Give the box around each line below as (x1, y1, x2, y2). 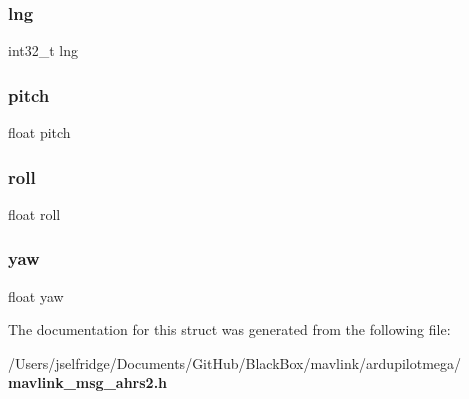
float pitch (8, 122, 71, 143)
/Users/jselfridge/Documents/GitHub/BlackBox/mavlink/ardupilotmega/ (8, 352, 462, 373)
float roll (8, 203, 61, 224)
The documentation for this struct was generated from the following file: (8, 319, 451, 340)
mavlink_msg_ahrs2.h (8, 372, 168, 393)
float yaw (8, 285, 64, 306)
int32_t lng (8, 40, 79, 61)
